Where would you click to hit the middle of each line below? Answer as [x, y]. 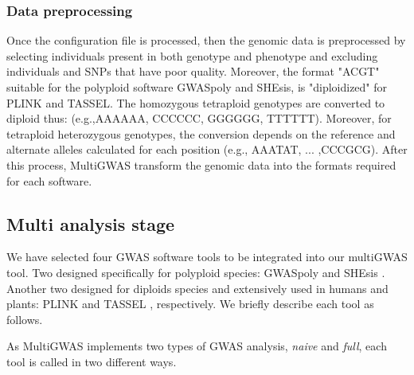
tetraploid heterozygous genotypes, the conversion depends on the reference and [201, 133]
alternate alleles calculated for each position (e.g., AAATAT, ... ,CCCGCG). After [207, 149]
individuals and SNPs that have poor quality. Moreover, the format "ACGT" [193, 71]
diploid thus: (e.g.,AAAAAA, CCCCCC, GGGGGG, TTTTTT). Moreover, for [199, 118]
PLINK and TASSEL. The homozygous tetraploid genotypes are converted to [196, 102]
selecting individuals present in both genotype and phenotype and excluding [192, 55]
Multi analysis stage [91, 223]
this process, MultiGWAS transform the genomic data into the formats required [201, 164]
